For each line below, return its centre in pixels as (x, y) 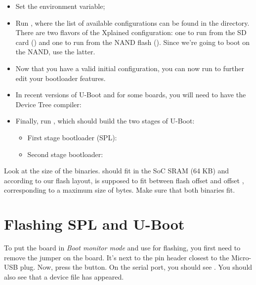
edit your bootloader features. (61, 78)
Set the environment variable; (60, 6)
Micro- (241, 257)
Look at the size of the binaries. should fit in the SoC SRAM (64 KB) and (117, 171)
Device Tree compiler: (48, 104)
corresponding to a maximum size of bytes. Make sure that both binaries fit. (120, 190)
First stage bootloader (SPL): (72, 137)
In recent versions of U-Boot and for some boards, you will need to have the (131, 95)
